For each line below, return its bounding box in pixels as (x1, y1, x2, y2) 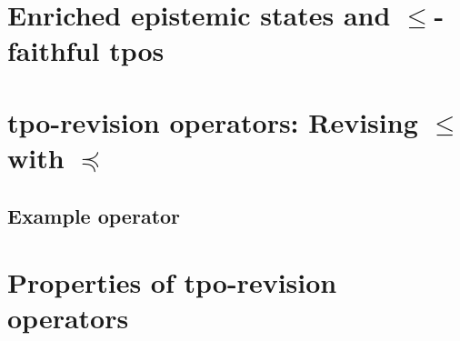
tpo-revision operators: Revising (7, 103, 418, 140)
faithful (7, 32, 100, 69)
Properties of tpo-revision (7, 264, 337, 301)
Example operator (7, 201, 181, 229)
